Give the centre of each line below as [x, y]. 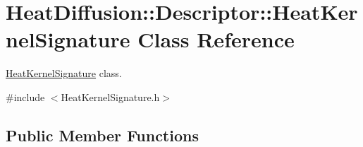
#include [25, 96]
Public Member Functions [102, 135]
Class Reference [216, 39]
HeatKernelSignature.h [110, 96]
